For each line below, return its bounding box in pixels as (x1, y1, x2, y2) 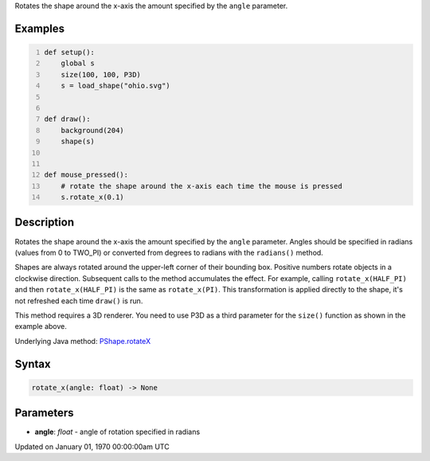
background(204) (61, 126, 125, 135)
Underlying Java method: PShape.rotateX (14, 336, 151, 346)
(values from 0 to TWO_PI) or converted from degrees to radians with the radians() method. (14, 248, 324, 257)
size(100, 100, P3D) (61, 70, 141, 79)
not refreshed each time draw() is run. (14, 295, 143, 306)
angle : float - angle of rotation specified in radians (34, 427, 201, 437)
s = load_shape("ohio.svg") (61, 81, 170, 91)
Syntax (14, 357, 51, 370)
